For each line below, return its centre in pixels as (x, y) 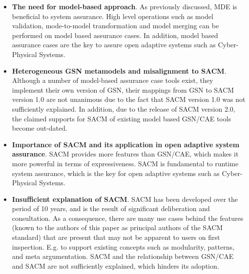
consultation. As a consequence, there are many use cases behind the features (128, 218)
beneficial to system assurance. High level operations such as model (113, 16)
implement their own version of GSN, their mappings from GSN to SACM (123, 89)
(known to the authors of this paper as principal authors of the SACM (117, 227)
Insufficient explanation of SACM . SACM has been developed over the (125, 199)
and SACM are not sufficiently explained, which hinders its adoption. (115, 265)
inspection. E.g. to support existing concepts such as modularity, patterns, (123, 246)
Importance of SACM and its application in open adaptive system (126, 144)
